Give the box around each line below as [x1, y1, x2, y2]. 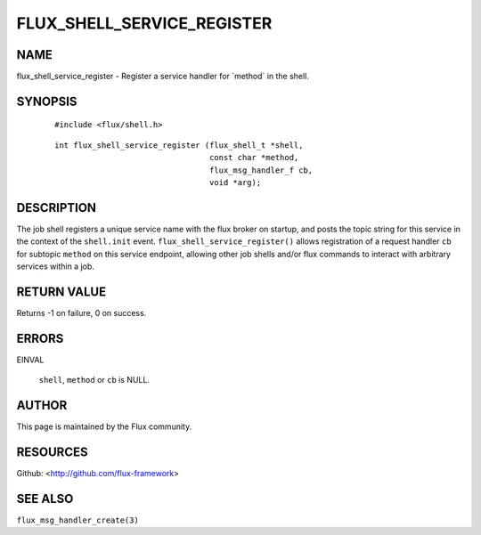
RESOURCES [16, 445, 88, 460]
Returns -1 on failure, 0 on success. [16, 308, 147, 319]
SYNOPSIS [16, 93, 77, 109]
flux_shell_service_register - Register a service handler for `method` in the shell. [16, 71, 309, 82]
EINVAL [16, 354, 45, 365]
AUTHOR [16, 398, 68, 413]
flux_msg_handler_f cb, [209, 165, 314, 175]
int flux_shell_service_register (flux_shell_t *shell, [54, 140, 304, 150]
